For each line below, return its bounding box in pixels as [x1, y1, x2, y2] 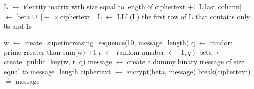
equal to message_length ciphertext [4, 66, 111, 76]
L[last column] [199, 1, 242, 11]
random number [116, 47, 165, 57]
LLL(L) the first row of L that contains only [117, 11, 250, 21]
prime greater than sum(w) [4, 47, 85, 57]
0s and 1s [4, 21, 32, 31]
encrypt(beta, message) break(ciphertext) [126, 66, 251, 76]
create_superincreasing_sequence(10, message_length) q [24, 37, 195, 47]
